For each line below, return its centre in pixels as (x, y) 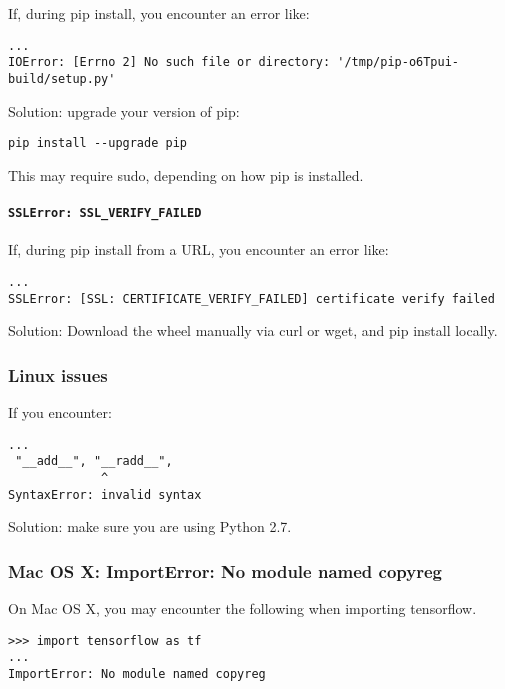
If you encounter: (60, 411)
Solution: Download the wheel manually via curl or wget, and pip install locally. (253, 330)
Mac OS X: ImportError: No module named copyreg (225, 570)
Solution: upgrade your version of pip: (124, 110)
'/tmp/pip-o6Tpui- (398, 62)
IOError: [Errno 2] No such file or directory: (169, 62)
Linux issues (58, 374)
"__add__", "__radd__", (94, 461)
